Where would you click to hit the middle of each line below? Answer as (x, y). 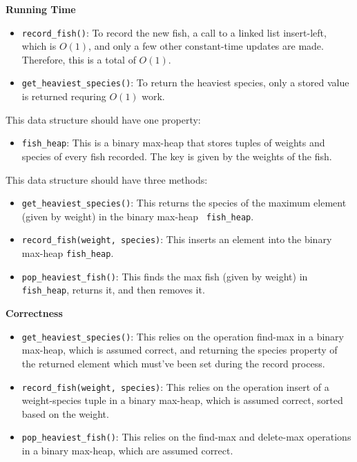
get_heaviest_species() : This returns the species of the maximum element (184, 203)
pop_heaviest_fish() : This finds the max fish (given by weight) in (165, 276)
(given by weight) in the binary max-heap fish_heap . (138, 216)
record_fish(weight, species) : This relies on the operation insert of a (175, 386)
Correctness (34, 313)
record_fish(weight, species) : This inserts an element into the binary (177, 239)
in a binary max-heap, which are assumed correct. (127, 450)
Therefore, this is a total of (79, 59)
